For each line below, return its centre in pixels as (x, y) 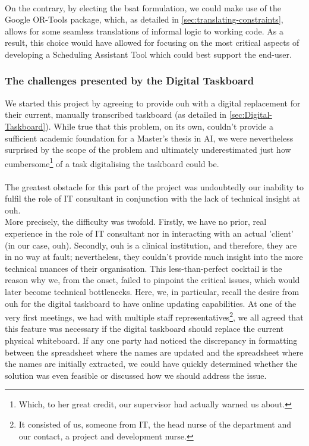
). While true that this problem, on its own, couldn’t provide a (159, 126)
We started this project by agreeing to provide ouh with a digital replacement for (153, 103)
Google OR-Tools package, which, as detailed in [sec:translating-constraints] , (144, 19)
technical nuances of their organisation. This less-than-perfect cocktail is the (144, 268)
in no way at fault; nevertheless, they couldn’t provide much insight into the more (154, 257)
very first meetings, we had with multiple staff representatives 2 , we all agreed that (154, 316)
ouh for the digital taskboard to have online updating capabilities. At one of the (151, 303)
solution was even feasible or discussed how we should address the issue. (136, 375)
